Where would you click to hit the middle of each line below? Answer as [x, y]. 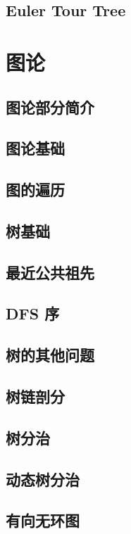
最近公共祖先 [50, 272]
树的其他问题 [50, 355]
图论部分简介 [50, 107]
